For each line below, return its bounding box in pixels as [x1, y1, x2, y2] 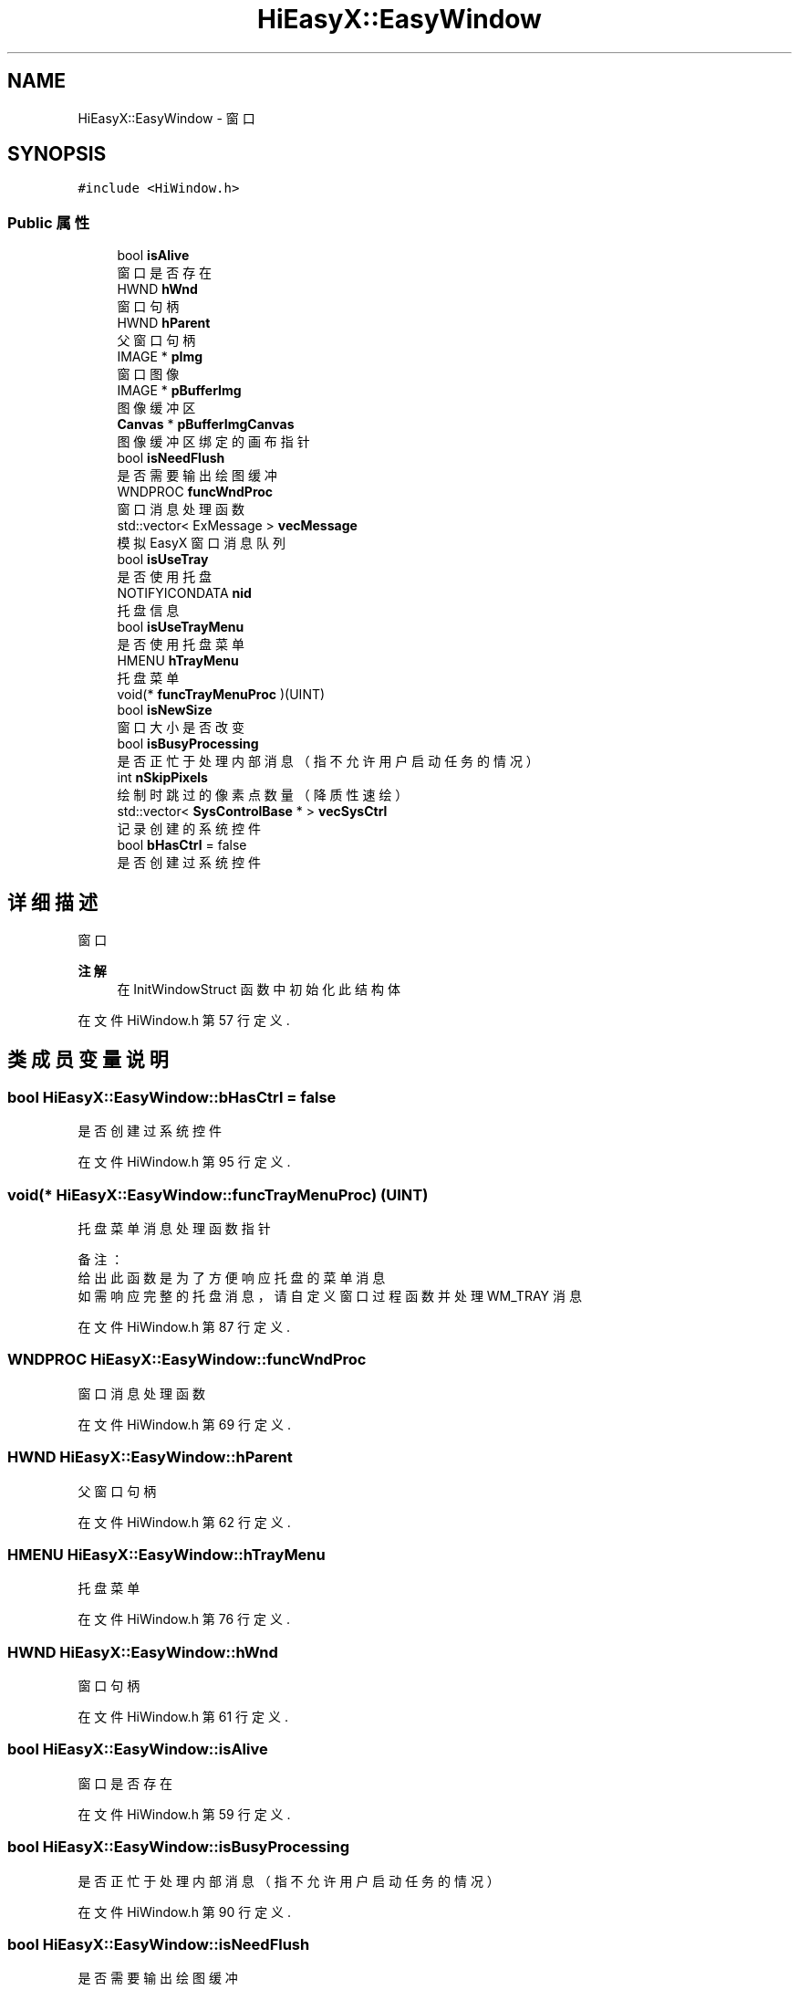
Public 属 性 [7, 213, 90, 232]
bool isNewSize [117, 702, 213, 718]
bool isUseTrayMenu [117, 619, 244, 635]
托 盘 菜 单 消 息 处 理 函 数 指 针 [78, 1220, 271, 1236]
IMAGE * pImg [117, 349, 203, 365]
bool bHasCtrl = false [117, 837, 247, 854]
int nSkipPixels [117, 770, 208, 786]
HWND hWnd [117, 281, 198, 298]
